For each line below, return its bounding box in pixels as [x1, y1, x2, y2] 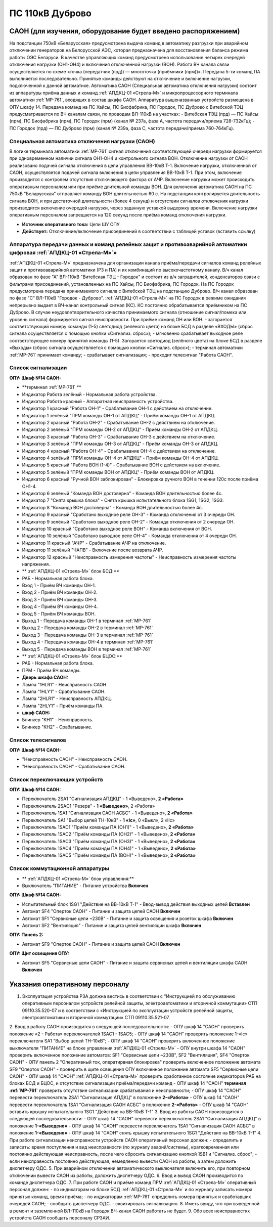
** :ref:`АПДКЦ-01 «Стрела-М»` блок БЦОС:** [22, 653, 122, 659]
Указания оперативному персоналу [9, 980, 129, 988]
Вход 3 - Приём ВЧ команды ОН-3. [22, 596, 98, 602]
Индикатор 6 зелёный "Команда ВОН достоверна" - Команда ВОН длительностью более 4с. [22, 490, 223, 496]
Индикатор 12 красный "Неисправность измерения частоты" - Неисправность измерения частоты [22, 554, 237, 560]
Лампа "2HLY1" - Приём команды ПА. [22, 703, 104, 709]
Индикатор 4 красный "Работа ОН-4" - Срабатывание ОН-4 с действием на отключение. [22, 448, 216, 454]
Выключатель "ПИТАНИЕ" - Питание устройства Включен [22, 883, 149, 889]
